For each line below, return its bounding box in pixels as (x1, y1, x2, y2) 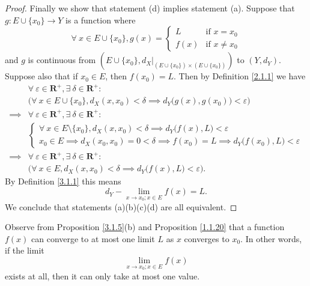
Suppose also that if (5, 70, 78, 82)
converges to (184, 232, 229, 245)
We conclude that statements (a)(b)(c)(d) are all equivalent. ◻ (5, 200, 237, 213)
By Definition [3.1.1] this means (5, 175, 121, 187)
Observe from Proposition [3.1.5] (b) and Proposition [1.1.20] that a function (5, 221, 285, 233)
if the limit (5, 244, 44, 257)
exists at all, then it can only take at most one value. (5, 269, 200, 282)
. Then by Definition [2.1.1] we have (174, 70, 306, 82)
